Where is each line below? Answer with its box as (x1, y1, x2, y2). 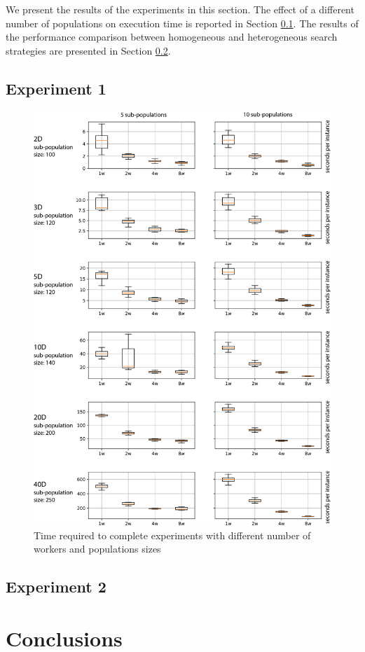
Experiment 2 (6, 576, 106, 597)
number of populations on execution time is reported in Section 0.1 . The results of (6, 15, 359, 30)
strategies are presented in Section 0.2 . (6, 43, 171, 57)
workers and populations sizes (34, 541, 161, 556)
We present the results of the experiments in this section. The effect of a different (6, 2, 354, 16)
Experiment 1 (6, 77, 106, 99)
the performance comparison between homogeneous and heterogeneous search (6, 29, 338, 44)
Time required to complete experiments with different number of (34, 527, 311, 542)
